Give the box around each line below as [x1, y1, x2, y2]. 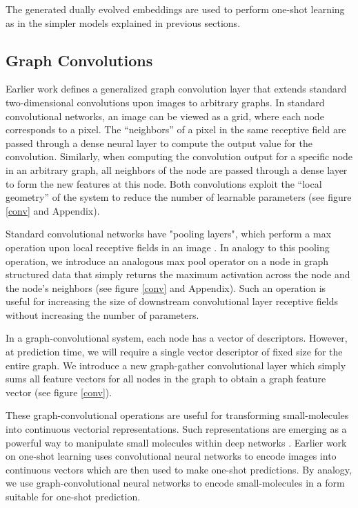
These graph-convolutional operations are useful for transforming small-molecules [6, 408, 349, 422]
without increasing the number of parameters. [6, 307, 199, 322]
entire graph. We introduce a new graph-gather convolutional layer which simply [6, 358, 346, 372]
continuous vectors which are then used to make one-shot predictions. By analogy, [6, 462, 352, 476]
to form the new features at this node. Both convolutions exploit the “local [6, 176, 322, 190]
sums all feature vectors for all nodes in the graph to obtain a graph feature [6, 371, 326, 386]
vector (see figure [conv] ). [6, 384, 112, 399]
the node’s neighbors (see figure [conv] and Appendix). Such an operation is [6, 280, 326, 295]
